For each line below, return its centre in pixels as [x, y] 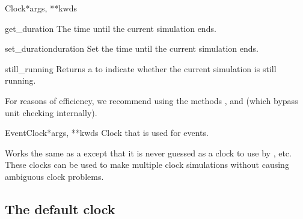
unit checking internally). [51, 112]
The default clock [60, 208]
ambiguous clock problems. [54, 176]
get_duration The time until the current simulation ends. [111, 28]
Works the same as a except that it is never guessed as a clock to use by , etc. [148, 153]
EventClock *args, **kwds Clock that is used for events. [107, 133]
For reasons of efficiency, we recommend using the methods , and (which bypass [151, 100]
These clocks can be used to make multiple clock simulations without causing [147, 165]
